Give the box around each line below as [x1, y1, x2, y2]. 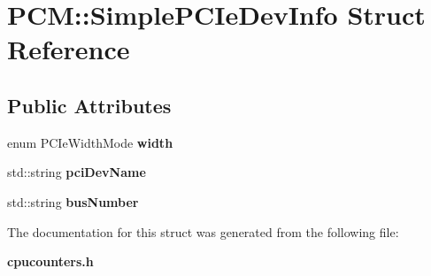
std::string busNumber [7, 192, 139, 211]
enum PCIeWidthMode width [7, 133, 173, 151]
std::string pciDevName [7, 163, 146, 181]
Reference [7, 31, 130, 67]
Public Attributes [7, 91, 172, 119]
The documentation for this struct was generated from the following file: [7, 222, 399, 241]
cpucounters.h [7, 252, 94, 271]
